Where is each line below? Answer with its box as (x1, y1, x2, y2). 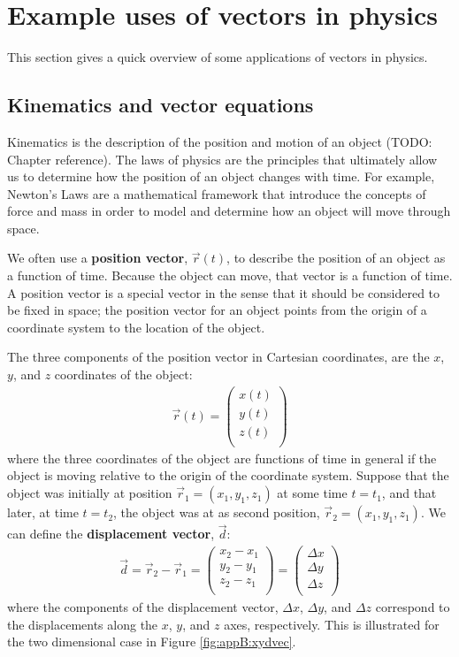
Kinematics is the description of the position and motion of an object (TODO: (7, 132, 432, 150)
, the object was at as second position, (113, 503, 320, 522)
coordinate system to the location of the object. (7, 317, 265, 336)
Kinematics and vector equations (7, 91, 314, 118)
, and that (381, 484, 437, 502)
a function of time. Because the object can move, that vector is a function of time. (7, 266, 453, 285)
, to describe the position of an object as (226, 248, 446, 267)
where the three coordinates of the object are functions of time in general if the (7, 448, 437, 467)
